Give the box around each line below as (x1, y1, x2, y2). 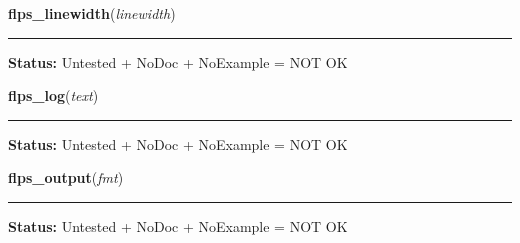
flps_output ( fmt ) (8, 167, 124, 188)
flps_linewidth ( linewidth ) (8, 3, 176, 23)
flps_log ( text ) (8, 85, 99, 106)
